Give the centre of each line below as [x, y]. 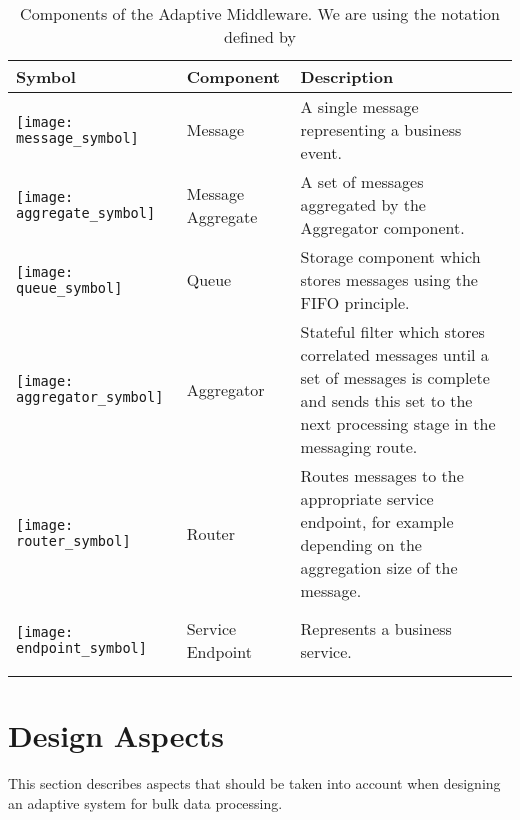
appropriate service [367, 498]
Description [347, 76]
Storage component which [390, 256]
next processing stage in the [398, 423]
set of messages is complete [395, 377]
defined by [260, 36]
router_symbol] [73, 541]
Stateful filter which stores [392, 331]
